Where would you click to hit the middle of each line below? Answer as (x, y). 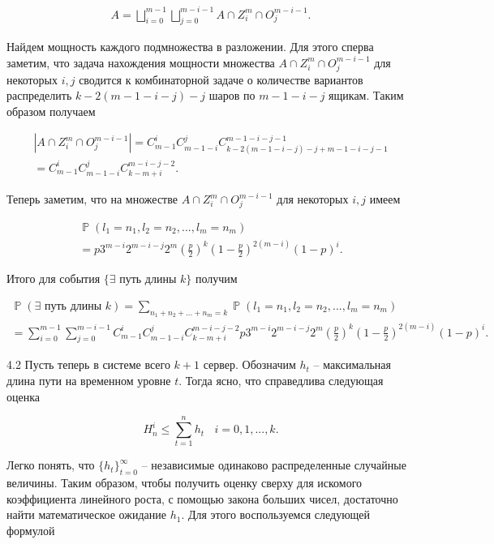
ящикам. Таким (366, 95)
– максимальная (352, 364)
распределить (39, 95)
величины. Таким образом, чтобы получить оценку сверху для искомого (185, 483)
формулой (31, 530)
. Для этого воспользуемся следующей (276, 514)
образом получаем (51, 111)
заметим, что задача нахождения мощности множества (141, 62)
